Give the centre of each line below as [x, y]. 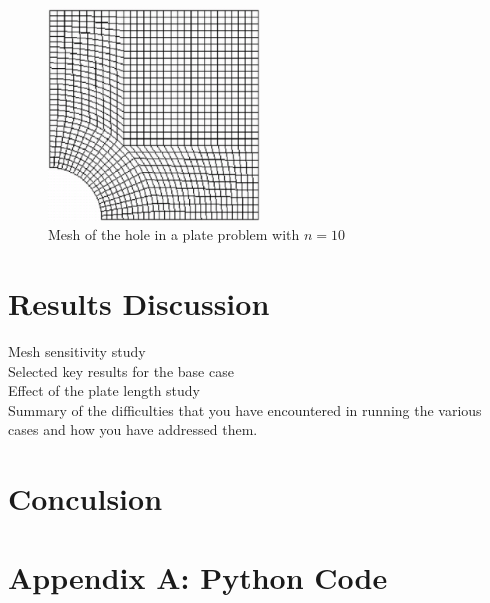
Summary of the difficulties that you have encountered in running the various [245, 409]
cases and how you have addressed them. [133, 429]
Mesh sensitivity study [77, 351]
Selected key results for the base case [121, 370]
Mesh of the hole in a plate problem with [174, 234]
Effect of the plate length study [104, 390]
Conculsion [85, 498]
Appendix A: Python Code [198, 576]
